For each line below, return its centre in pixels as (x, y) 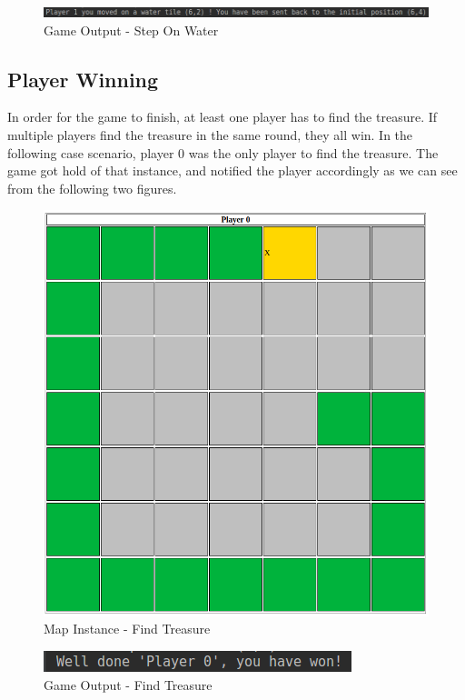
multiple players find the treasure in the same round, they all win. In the (210, 134)
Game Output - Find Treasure (128, 684)
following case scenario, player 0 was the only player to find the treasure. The (223, 152)
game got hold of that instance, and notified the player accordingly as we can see (232, 170)
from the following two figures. (92, 188)
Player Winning (83, 79)
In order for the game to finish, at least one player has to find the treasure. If (223, 117)
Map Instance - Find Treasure (127, 629)
